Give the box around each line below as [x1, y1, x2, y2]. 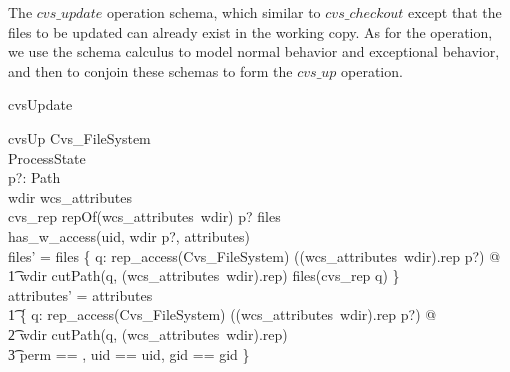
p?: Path [8, 167, 61, 188]
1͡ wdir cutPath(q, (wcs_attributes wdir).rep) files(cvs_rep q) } [8, 265, 400, 286]
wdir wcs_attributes [8, 186, 132, 207]
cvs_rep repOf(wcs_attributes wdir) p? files [8, 206, 281, 227]
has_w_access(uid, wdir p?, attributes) [8, 225, 250, 246]
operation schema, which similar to [106, 2, 321, 22]
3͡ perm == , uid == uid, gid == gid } [8, 343, 250, 364]
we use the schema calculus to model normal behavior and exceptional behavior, [8, 41, 500, 62]
